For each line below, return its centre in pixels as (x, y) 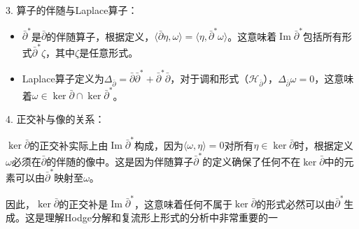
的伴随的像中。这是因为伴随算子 (120, 161)
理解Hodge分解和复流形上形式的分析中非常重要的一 (161, 217)
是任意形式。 (109, 52)
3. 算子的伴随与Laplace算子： (72, 10)
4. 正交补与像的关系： (55, 119)
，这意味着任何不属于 (183, 204)
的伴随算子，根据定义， (100, 36)
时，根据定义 (324, 145)
